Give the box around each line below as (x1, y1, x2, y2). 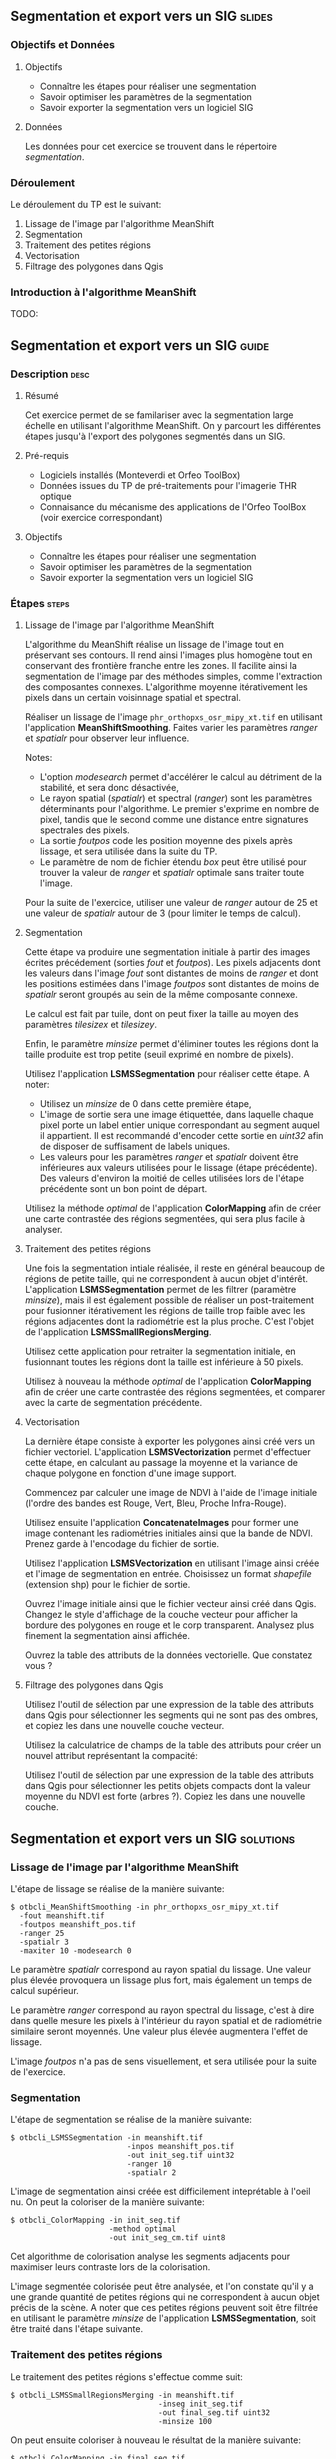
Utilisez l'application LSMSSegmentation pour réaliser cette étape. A (24, 1068, 310, 1080)
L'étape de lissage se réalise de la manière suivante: (10, 1882, 225, 1894)
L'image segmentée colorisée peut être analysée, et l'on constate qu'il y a (10, 2280, 314, 2293)
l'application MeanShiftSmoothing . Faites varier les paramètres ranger (24, 722, 318, 734)
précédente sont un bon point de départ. (39, 1183, 208, 1195)
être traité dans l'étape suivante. (10, 2323, 143, 2335)
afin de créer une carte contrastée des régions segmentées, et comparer (24, 1386, 326, 1398)
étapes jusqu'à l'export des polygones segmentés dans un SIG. (24, 430, 286, 442)
